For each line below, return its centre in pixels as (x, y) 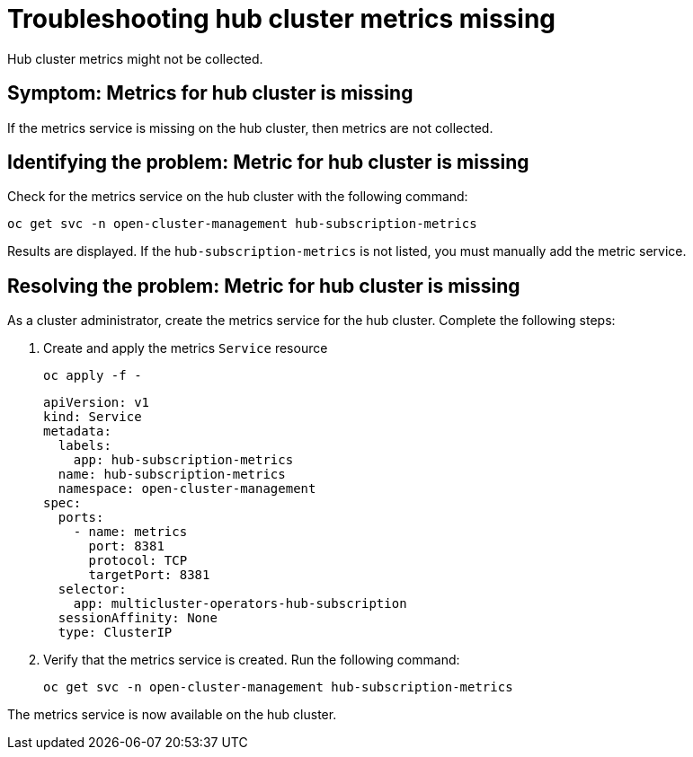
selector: (92, 590)
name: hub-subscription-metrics (172, 475)
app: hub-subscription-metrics (183, 460)
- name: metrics (130, 532)
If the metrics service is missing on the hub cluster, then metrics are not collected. (250, 128)
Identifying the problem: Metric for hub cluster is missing (268, 163)
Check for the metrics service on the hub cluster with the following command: (238, 197)
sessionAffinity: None (138, 618)
